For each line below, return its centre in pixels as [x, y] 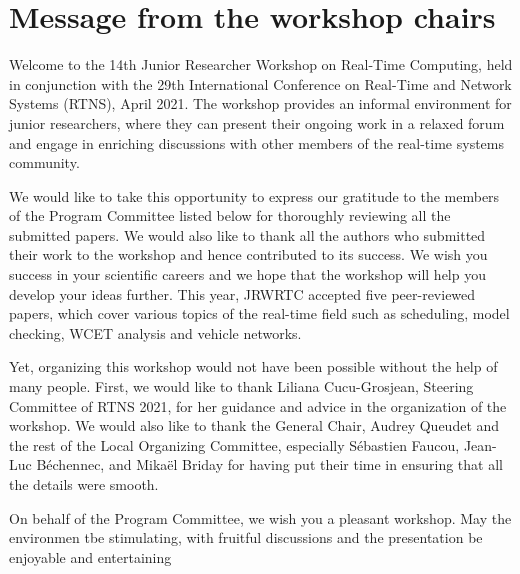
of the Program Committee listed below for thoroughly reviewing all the [230, 215]
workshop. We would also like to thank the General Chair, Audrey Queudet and [254, 425]
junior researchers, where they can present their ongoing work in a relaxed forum [257, 122]
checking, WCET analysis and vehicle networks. [155, 332]
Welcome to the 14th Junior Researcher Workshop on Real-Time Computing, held [261, 64]
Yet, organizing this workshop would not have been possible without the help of [253, 366]
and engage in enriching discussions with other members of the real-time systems [256, 142]
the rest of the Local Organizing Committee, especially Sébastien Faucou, [234, 444]
